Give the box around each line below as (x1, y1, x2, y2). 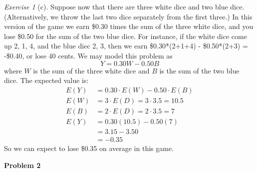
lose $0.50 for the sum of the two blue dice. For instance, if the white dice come (4, 30, 247, 41)
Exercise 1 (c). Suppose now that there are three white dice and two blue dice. (4, 1, 245, 11)
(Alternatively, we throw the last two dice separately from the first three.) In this (4, 11, 253, 21)
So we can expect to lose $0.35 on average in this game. (4, 142, 174, 153)
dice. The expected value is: (4, 75, 89, 85)
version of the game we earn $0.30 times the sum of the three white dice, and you (4, 21, 254, 31)
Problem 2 (4, 159, 41, 170)
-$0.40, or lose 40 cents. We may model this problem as (4, 50, 173, 60)
